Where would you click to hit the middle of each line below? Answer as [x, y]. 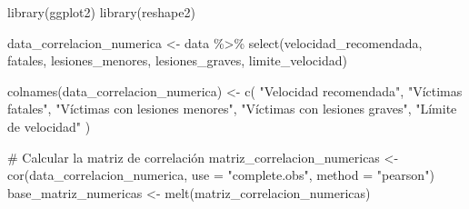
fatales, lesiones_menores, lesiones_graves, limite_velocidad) [177, 60]
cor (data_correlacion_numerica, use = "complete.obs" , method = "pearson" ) [221, 175]
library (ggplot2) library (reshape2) [101, 12]
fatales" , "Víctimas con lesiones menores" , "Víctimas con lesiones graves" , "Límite [232, 109]
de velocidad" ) [49, 126]
